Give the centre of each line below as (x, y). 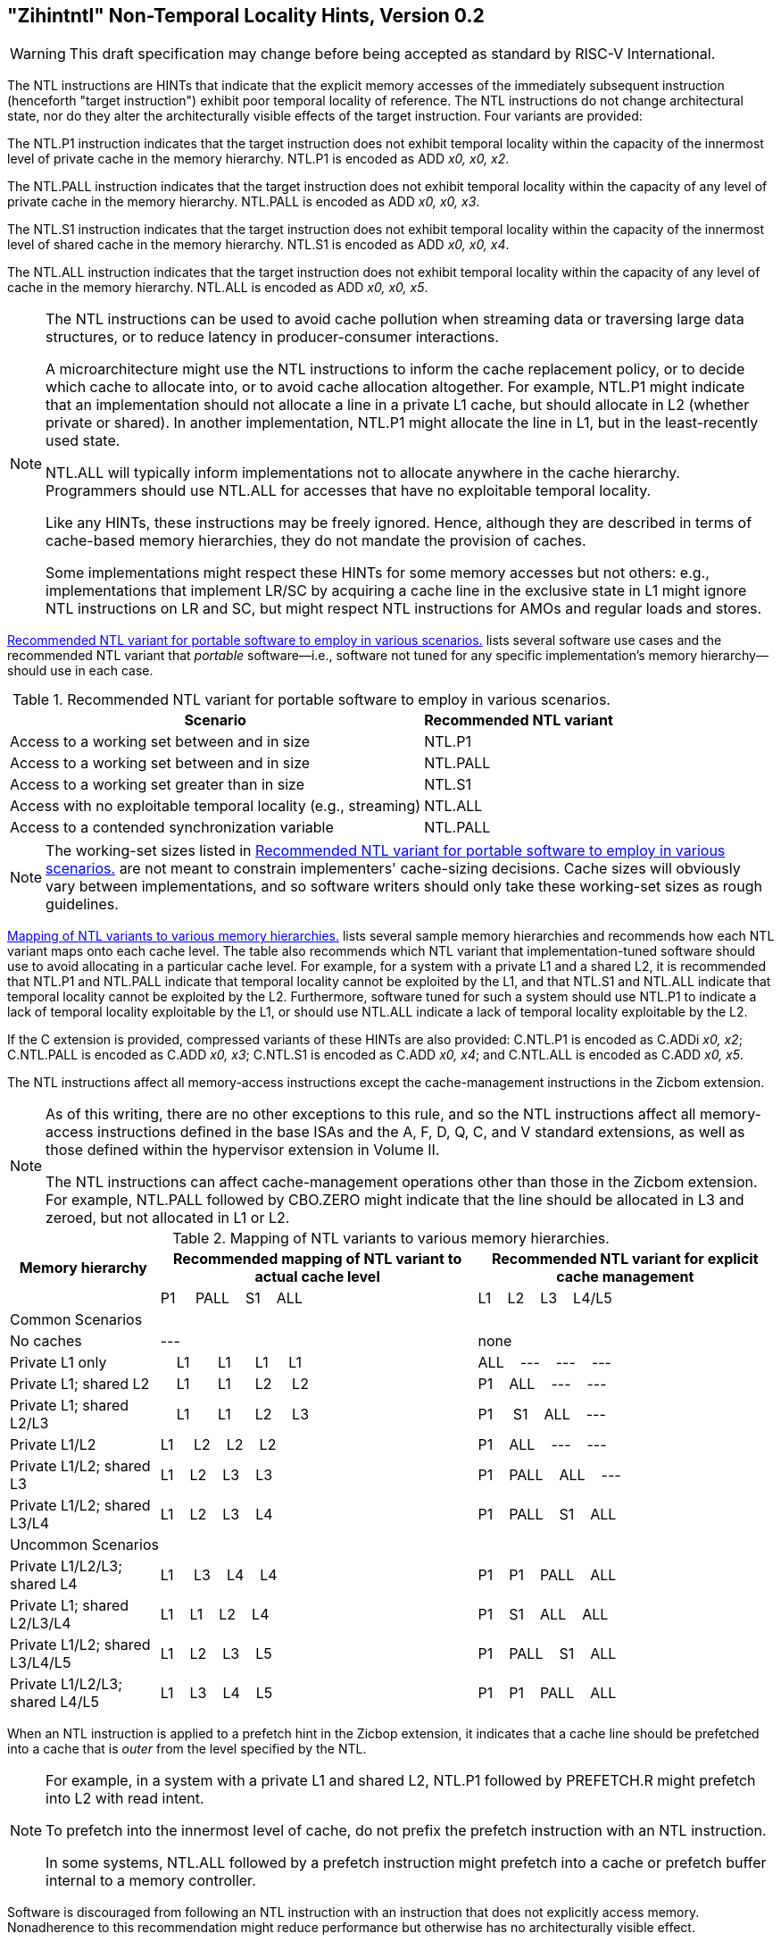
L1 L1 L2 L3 (243, 1415)
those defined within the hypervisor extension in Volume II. (243, 1150)
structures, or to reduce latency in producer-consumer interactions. (272, 337)
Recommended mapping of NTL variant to (317, 1259)
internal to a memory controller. (151, 1881)
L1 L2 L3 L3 (216, 1475)
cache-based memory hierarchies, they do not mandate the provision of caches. (316, 541)
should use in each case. (80, 671)
